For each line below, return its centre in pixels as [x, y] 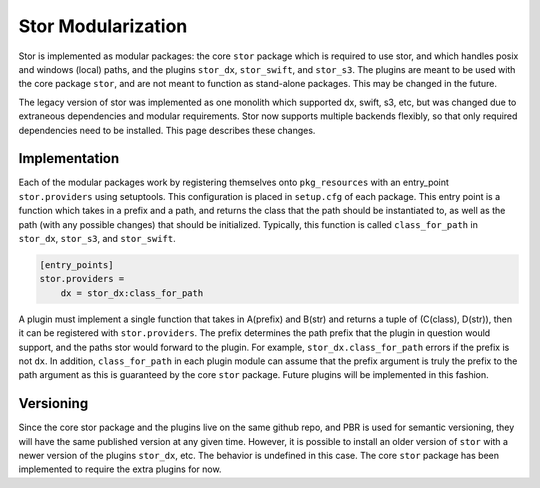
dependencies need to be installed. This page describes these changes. [167, 130]
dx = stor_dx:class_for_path [132, 293]
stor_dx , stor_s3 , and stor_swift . [97, 238]
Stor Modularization [103, 26]
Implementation [69, 158]
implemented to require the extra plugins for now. [120, 469]
